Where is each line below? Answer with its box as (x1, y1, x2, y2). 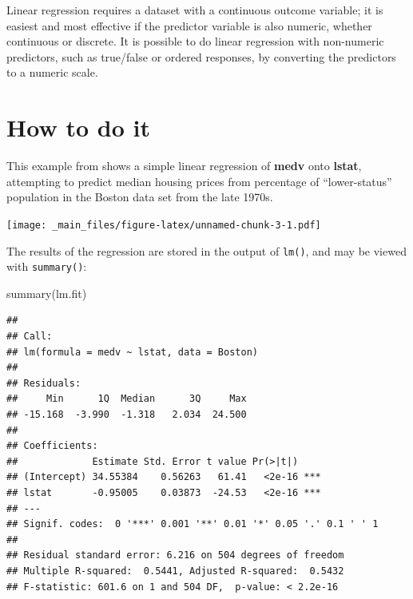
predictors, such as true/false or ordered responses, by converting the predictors (6, 48, 396, 65)
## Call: (6, 331, 53, 343)
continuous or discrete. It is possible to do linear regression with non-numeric (6, 33, 384, 50)
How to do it (6, 111, 150, 144)
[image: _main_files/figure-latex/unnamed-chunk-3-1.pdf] (6, 219, 321, 231)
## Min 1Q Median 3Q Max (6, 393, 247, 405)
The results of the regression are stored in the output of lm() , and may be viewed (6, 242, 407, 259)
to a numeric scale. (6, 64, 98, 81)
